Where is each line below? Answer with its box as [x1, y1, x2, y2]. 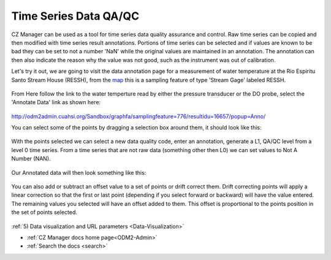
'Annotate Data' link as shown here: [11, 99, 101, 106]
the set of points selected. [11, 208, 78, 216]
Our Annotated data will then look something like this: [11, 169, 146, 176]
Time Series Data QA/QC [11, 9, 140, 23]
